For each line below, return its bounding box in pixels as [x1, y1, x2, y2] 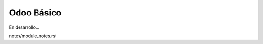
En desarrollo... [9, 24, 39, 30]
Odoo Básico [9, 7, 62, 18]
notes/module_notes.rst [9, 33, 57, 39]
